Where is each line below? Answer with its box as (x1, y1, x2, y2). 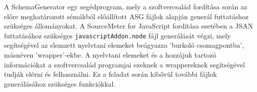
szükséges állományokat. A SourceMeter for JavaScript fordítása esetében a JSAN (4, 21, 254, 31)
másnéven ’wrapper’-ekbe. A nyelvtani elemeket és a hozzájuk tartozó (4, 50, 216, 60)
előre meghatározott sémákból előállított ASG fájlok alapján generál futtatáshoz (4, 11, 249, 21)
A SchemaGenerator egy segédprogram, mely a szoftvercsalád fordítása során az (4, 1, 248, 11)
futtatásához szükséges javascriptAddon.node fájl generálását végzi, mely (4, 30, 231, 40)
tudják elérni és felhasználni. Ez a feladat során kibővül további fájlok (4, 69, 217, 79)
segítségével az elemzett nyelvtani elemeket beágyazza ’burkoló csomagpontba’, (4, 40, 244, 50)
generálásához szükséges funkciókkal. (4, 78, 116, 89)
